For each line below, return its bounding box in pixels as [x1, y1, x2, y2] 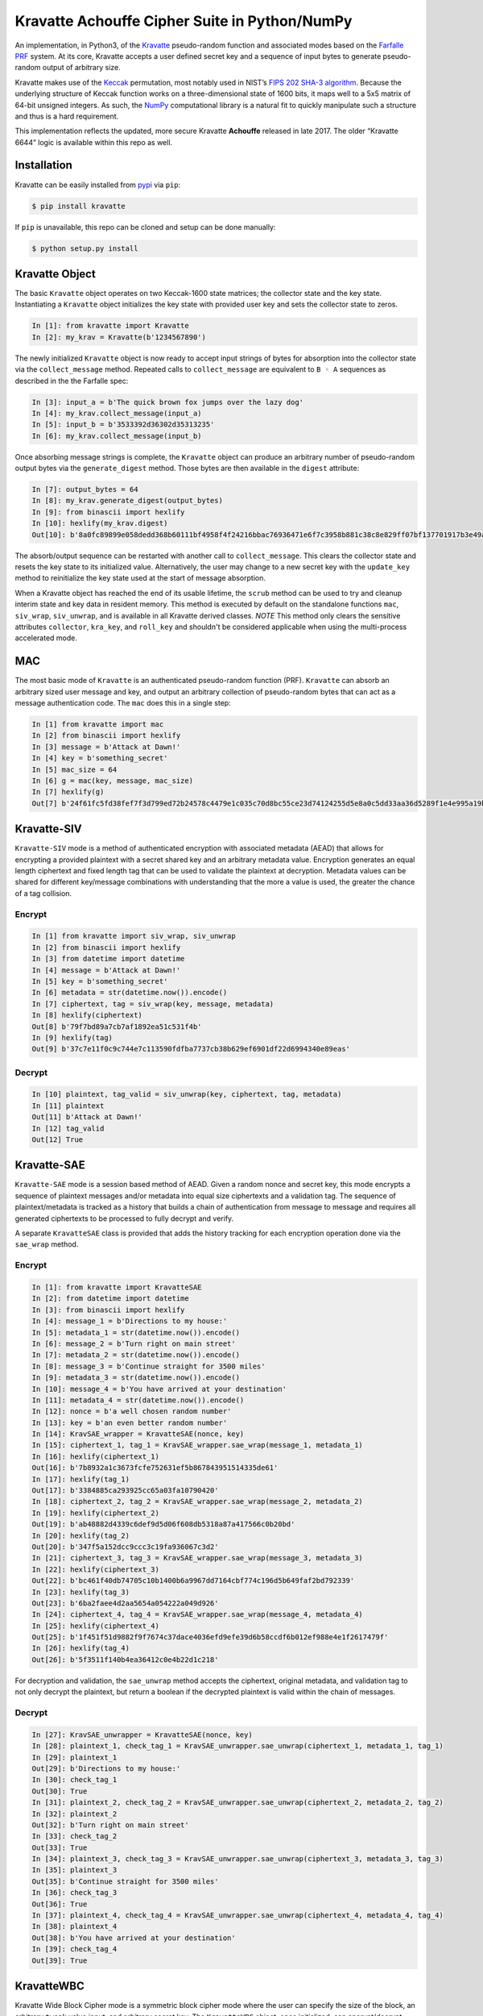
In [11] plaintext [31, 1101, 105, 1110]
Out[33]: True [31, 1843, 88, 1852]
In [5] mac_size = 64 [31, 764, 118, 774]
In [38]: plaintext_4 [31, 1922, 118, 1931]
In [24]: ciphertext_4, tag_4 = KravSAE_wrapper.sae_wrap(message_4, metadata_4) [31, 1610, 364, 1619]
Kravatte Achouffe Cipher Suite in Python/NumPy [14, 12, 353, 30]
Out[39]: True [31, 1956, 88, 1965]
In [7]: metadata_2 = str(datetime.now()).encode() [31, 1351, 241, 1360]
